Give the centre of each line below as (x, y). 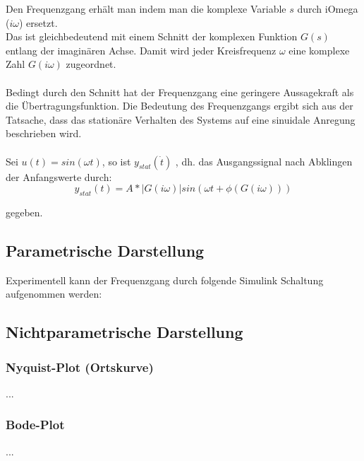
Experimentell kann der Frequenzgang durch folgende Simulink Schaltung (165, 280)
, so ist (116, 161)
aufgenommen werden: (54, 294)
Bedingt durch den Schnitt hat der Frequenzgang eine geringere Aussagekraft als (180, 92)
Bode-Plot (35, 425)
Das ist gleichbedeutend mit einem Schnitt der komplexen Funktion (152, 36)
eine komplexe (319, 50)
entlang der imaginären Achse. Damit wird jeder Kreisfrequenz (141, 50)
